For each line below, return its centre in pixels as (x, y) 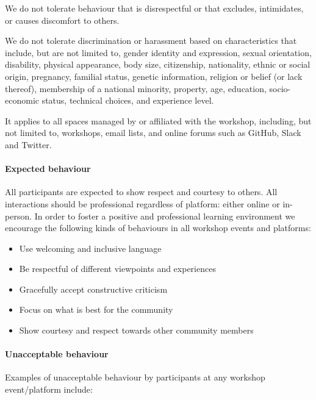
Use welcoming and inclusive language (90, 248)
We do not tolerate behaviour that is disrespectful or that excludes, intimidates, (154, 8)
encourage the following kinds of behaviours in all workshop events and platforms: (158, 228)
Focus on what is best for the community (96, 309)
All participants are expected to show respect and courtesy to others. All (141, 192)
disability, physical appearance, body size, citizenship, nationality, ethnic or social (158, 64)
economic (22, 100)
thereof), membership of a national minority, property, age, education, (136, 88)
